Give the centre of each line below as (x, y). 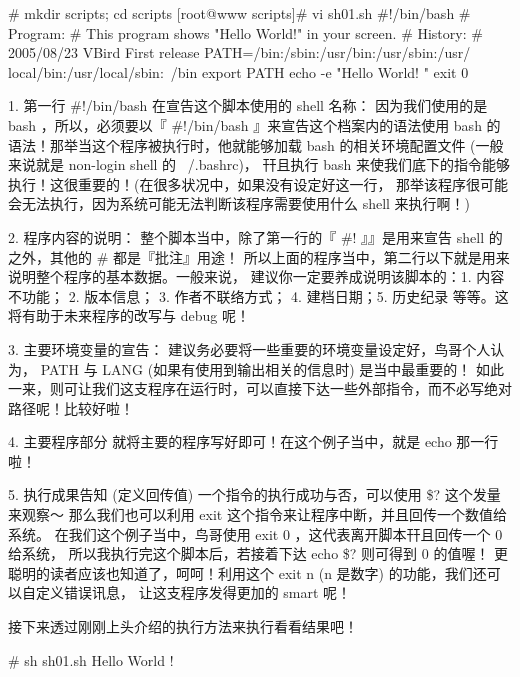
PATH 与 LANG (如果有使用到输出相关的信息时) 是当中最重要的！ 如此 (272, 368)
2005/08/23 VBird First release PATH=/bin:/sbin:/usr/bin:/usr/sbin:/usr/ (239, 52)
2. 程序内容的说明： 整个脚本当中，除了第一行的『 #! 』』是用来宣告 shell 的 (255, 236)
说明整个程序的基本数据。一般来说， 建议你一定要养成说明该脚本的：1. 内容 (256, 276)
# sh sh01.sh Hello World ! (91, 659)
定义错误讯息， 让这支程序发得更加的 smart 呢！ (193, 592)
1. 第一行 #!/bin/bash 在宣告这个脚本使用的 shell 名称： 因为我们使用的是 (248, 105)
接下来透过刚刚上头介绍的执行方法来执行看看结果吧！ (183, 626)
